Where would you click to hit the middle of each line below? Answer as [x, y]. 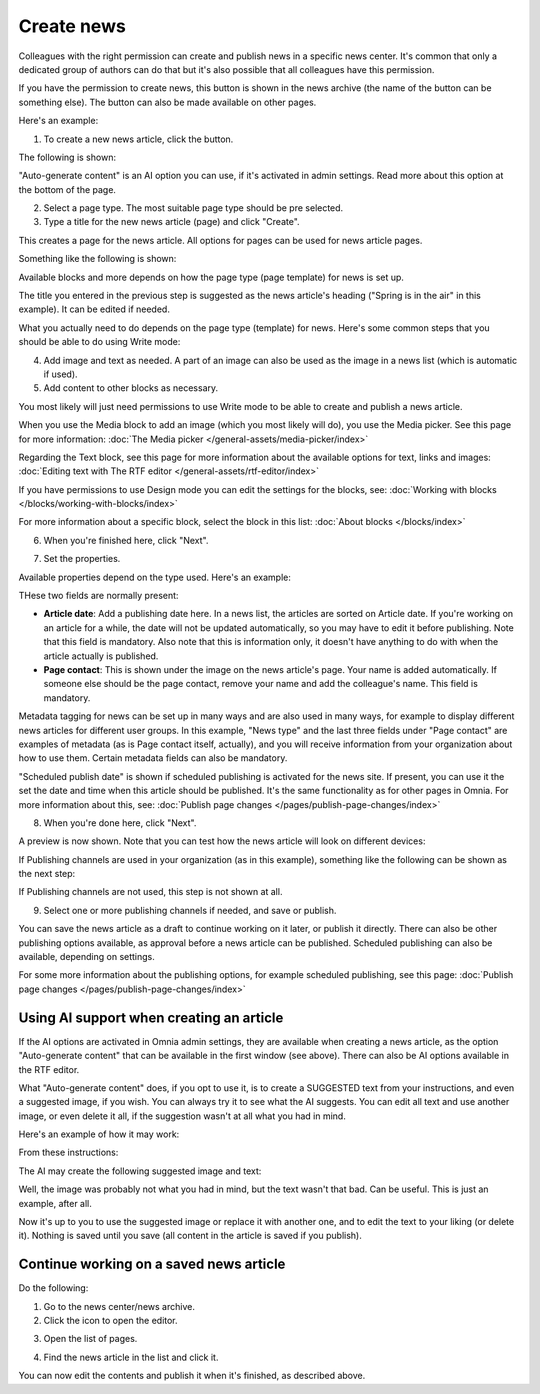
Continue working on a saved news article [152, 1264]
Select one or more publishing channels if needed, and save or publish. [190, 910]
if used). [61, 374]
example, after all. [55, 1203]
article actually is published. [101, 656]
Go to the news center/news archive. [119, 1306]
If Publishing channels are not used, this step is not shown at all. [150, 892]
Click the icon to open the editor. [111, 1321]
